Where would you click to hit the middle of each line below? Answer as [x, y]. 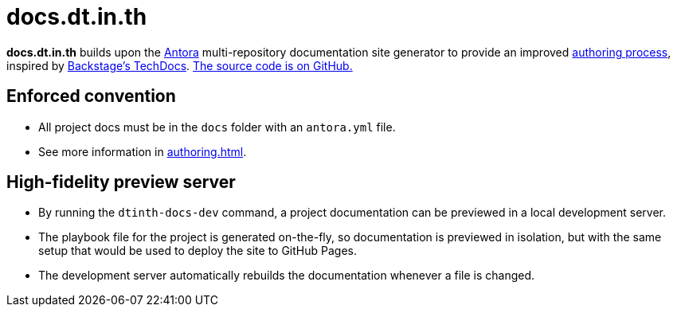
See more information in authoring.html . [143, 151]
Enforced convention [91, 96]
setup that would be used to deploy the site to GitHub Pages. [198, 251]
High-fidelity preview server [121, 182]
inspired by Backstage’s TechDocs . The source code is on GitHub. [180, 65]
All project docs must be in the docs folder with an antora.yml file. [217, 127]
